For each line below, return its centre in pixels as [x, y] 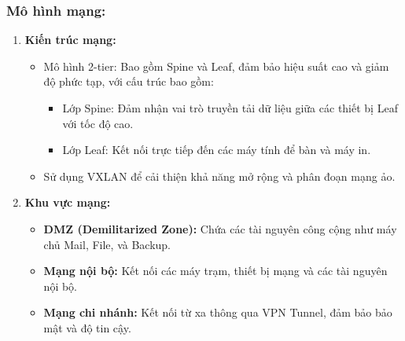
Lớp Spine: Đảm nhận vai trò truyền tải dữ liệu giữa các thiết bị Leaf [230, 108]
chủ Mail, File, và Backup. [107, 244]
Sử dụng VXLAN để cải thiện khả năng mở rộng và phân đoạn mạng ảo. [219, 176]
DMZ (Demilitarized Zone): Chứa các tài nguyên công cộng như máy [220, 228]
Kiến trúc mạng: [70, 40]
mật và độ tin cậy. [87, 327]
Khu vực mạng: [68, 202]
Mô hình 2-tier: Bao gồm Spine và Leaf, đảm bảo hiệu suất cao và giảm [216, 66]
